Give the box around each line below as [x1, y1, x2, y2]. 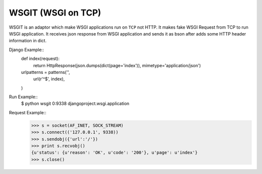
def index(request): [21, 56, 60, 62]
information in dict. [9, 38, 47, 44]
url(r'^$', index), [33, 76, 65, 82]
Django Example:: [9, 47, 44, 52]
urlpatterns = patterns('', [21, 69, 70, 75]
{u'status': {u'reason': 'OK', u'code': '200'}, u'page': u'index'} [31, 150, 198, 156]
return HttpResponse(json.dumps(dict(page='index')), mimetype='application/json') [33, 62, 201, 68]
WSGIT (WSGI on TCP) [9, 7, 101, 18]
